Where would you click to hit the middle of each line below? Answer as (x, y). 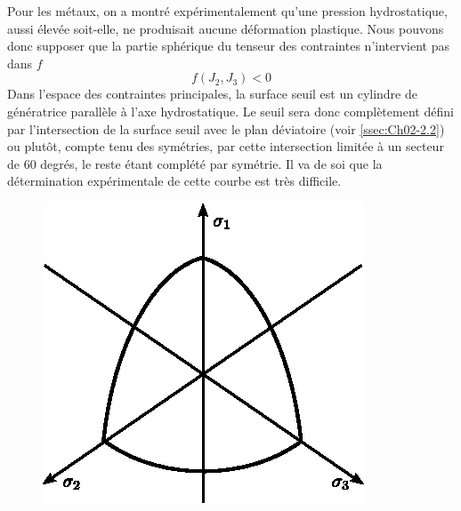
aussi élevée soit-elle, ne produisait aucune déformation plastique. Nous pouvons (226, 28)
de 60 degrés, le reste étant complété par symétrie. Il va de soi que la (195, 163)
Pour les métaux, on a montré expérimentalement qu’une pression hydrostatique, (227, 11)
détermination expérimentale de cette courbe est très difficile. (174, 181)
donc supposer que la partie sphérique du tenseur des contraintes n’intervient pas (229, 46)
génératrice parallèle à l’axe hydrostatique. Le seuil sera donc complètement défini (230, 111)
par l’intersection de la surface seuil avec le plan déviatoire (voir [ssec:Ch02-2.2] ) (226, 128)
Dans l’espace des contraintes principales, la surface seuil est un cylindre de (212, 94)
